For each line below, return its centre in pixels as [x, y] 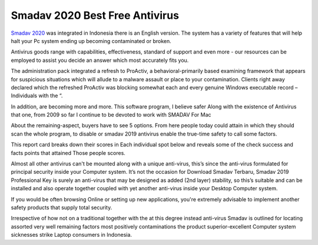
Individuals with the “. [37, 96]
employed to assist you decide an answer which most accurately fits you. [100, 60]
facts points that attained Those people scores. [68, 153]
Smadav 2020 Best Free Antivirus [95, 15]
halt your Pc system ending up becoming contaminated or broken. [91, 41]
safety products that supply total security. [62, 207]
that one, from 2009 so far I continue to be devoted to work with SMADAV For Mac [111, 115]
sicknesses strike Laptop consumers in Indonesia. [72, 235]
